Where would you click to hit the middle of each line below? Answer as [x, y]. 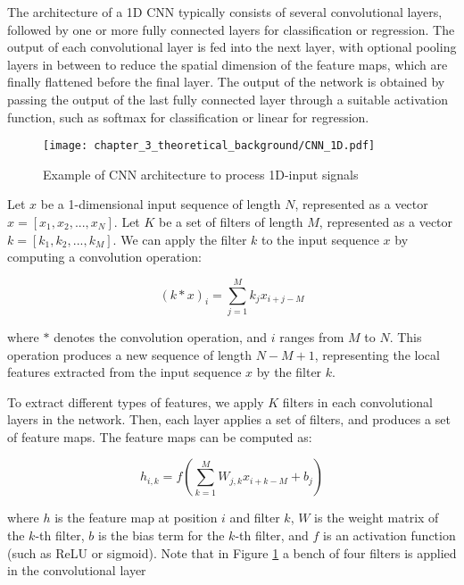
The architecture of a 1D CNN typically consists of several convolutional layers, [225, 12]
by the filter [289, 372]
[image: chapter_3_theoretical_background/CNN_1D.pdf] [209, 146]
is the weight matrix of [377, 518]
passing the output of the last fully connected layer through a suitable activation [228, 99]
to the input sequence [320, 239]
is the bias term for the [162, 535]
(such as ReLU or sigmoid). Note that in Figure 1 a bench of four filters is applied [232, 552]
